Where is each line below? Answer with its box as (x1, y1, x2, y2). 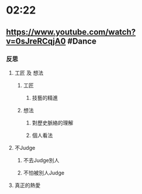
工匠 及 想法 (14, 69, 44, 76)
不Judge (14, 144, 36, 151)
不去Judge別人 (23, 156, 60, 163)
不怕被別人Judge (23, 169, 65, 176)
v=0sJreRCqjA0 (6, 36, 66, 46)
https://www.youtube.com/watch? (6, 27, 136, 37)
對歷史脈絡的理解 (32, 119, 74, 126)
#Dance (67, 36, 96, 46)
